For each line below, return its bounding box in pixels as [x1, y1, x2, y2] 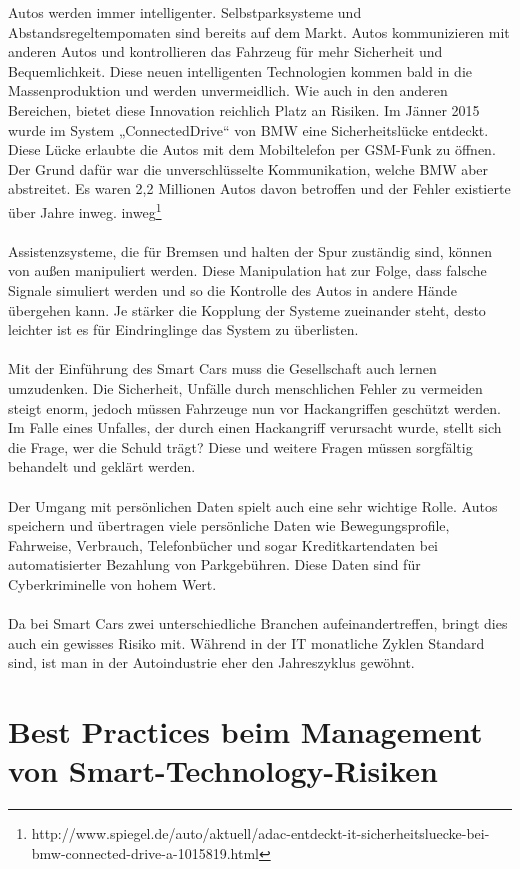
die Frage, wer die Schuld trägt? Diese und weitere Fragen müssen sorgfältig [8, 436, 473, 457]
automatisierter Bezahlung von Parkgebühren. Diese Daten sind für [8, 554, 421, 575]
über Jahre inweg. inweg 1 [8, 198, 162, 222]
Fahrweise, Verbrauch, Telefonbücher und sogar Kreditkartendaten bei [8, 534, 439, 555]
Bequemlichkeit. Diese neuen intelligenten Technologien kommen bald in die [8, 60, 473, 81]
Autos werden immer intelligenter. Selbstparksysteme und [8, 2, 362, 22]
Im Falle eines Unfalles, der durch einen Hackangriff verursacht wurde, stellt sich [8, 417, 502, 438]
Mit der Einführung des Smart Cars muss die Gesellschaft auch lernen [8, 358, 437, 379]
